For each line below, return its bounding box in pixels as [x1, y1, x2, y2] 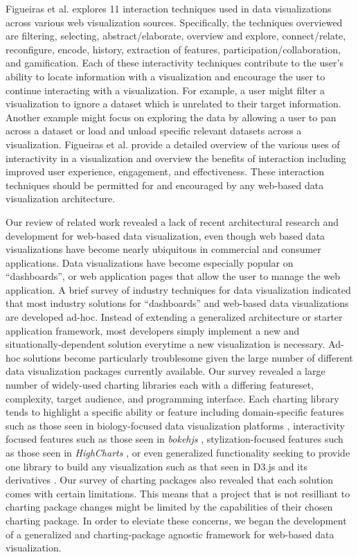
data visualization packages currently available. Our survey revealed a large [6, 364, 325, 378]
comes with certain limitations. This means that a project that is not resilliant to [6, 486, 350, 500]
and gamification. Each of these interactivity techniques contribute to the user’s [6, 55, 343, 70]
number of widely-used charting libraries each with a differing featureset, [6, 378, 314, 392]
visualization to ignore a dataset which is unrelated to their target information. [6, 96, 341, 111]
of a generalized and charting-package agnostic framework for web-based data [6, 527, 334, 541]
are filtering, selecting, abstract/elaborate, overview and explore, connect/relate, [6, 28, 346, 43]
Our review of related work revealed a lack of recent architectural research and [6, 214, 339, 229]
